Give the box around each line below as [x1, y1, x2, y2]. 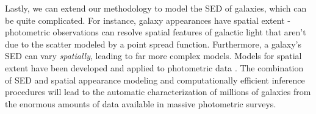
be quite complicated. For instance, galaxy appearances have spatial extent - [5, 13, 290, 26]
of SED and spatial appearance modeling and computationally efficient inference [5, 73, 305, 86]
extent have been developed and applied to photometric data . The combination [5, 61, 304, 74]
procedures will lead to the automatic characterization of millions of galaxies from [5, 85, 311, 98]
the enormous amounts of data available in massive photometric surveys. [5, 97, 276, 110]
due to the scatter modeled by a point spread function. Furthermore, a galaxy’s [5, 37, 301, 50]
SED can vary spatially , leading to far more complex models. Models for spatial [5, 49, 302, 62]
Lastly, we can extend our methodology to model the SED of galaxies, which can [5, 2, 307, 14]
